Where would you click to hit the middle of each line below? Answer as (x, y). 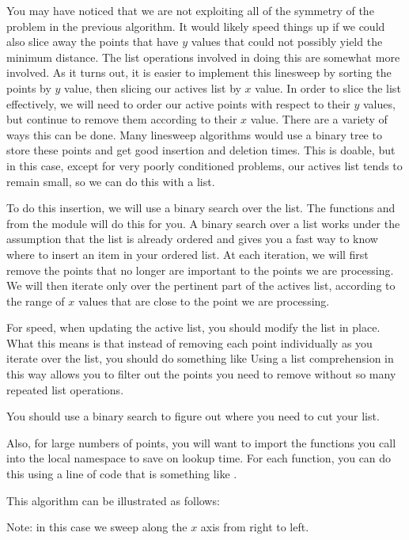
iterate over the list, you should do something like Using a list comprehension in (200, 358)
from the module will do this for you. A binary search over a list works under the (203, 223)
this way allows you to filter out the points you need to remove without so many (201, 374)
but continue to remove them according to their (122, 119)
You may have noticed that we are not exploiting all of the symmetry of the (190, 10)
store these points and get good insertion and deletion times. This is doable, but (201, 150)
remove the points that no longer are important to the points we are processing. (200, 270)
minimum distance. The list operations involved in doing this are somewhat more (203, 57)
